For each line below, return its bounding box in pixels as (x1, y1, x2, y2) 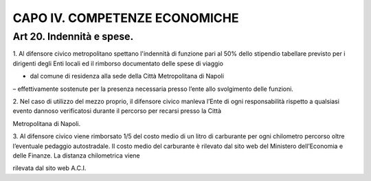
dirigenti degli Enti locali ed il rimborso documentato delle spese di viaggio (12, 59, 223, 67)
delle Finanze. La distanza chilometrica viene (12, 151, 140, 160)
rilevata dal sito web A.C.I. (12, 164, 87, 172)
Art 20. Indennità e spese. (12, 30, 134, 43)
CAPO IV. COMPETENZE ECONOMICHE (12, 10, 239, 25)
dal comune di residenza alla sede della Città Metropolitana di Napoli (30, 72, 225, 81)
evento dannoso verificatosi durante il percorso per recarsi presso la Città (12, 107, 222, 115)
